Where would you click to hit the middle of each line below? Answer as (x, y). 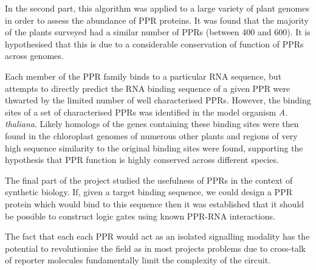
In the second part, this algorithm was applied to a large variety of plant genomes (157, 8)
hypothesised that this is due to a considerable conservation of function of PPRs (154, 43)
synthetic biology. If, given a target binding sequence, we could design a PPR (149, 192)
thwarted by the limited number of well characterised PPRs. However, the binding (158, 100)
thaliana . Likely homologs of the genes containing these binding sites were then (152, 124)
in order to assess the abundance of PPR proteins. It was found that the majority (157, 20)
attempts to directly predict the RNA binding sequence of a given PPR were (148, 88)
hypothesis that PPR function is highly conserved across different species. (142, 160)
